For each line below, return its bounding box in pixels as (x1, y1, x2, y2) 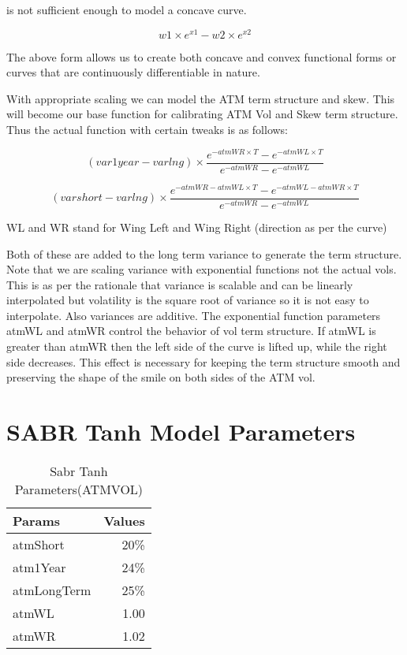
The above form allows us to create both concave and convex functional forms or (6, 48, 397, 65)
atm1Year (13, 557, 66, 576)
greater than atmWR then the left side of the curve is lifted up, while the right (6, 338, 387, 355)
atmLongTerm (13, 580, 91, 599)
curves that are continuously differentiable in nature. (6, 64, 260, 80)
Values (103, 511, 145, 530)
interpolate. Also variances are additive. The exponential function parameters (6, 307, 381, 323)
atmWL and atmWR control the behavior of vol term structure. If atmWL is (6, 322, 376, 339)
